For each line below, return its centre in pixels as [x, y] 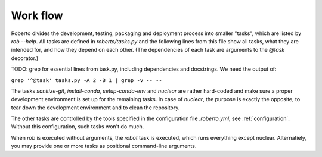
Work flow [37, 15]
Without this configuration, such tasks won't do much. [78, 127]
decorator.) [25, 58]
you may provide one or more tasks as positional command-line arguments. [104, 146]
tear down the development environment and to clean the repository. [95, 108]
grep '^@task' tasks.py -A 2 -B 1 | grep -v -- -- [86, 80]
